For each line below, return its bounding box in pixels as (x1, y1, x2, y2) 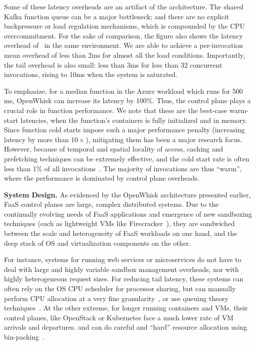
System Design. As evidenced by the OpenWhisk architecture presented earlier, (4, 189, 251, 199)
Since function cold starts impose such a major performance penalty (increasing (4, 124, 245, 135)
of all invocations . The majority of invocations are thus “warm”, (44, 163, 242, 173)
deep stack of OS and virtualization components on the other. (4, 237, 191, 248)
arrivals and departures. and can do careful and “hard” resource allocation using (4, 322, 247, 332)
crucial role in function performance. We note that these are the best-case (4, 105, 227, 115)
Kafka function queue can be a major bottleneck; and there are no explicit (4, 11, 229, 21)
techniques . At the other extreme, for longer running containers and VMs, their (4, 303, 248, 313)
